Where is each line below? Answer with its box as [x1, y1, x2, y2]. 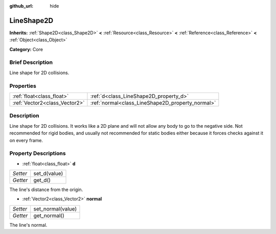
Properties [9, 82, 37, 89]
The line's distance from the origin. [9, 186, 83, 193]
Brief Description [9, 59, 53, 66]
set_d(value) [33, 170, 63, 177]
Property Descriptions [9, 150, 66, 157]
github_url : [9, 3, 33, 9]
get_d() [33, 177, 51, 184]
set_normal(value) [33, 205, 77, 212]
